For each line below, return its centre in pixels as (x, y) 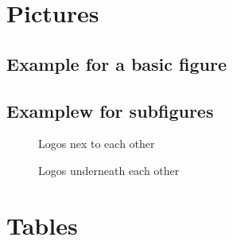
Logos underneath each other (109, 170)
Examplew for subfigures (110, 110)
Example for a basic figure (117, 63)
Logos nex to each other (97, 144)
